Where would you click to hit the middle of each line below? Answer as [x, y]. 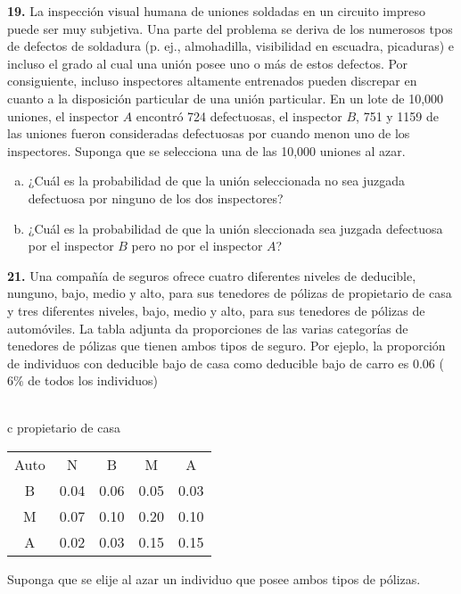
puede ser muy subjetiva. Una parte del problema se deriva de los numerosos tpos [230, 28]
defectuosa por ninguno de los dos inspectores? [156, 198]
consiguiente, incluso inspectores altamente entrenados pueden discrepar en [212, 81]
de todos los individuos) [93, 380]
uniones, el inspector [63, 115]
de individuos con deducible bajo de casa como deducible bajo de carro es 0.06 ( [226, 363]
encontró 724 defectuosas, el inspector [239, 115]
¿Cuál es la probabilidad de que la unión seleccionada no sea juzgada [217, 181]
